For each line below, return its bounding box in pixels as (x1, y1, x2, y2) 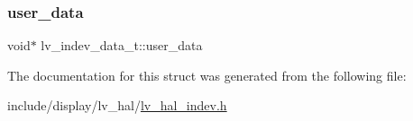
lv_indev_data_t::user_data (41, 36, 203, 55)
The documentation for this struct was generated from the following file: (7, 65, 407, 84)
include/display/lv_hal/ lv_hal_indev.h (7, 96, 227, 115)
